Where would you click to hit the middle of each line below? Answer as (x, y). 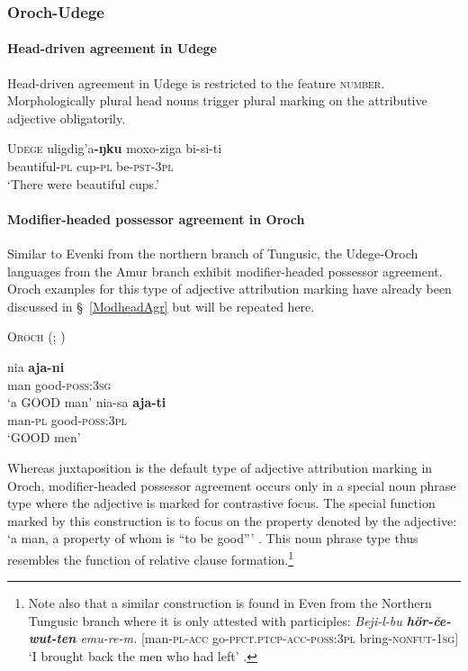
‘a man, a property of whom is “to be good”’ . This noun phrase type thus (213, 538)
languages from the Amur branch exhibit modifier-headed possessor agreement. (225, 271)
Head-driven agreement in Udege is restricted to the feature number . (196, 82)
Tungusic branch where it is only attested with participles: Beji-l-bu (215, 620)
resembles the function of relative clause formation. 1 (151, 558)
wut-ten (52, 638)
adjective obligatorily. (67, 118)
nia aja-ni (36, 366)
